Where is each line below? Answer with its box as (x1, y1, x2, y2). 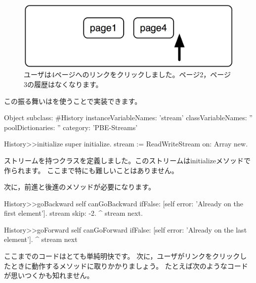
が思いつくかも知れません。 (4, 270, 94, 281)
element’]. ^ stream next (4, 234, 78, 244)
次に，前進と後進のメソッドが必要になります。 (4, 182, 155, 192)
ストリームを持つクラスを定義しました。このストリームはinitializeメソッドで (4, 155, 251, 165)
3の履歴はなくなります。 (24, 79, 103, 89)
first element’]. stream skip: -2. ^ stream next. (4, 208, 143, 218)
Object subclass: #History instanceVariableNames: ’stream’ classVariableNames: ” (4, 112, 253, 123)
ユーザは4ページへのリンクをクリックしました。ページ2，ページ (24, 69, 231, 80)
